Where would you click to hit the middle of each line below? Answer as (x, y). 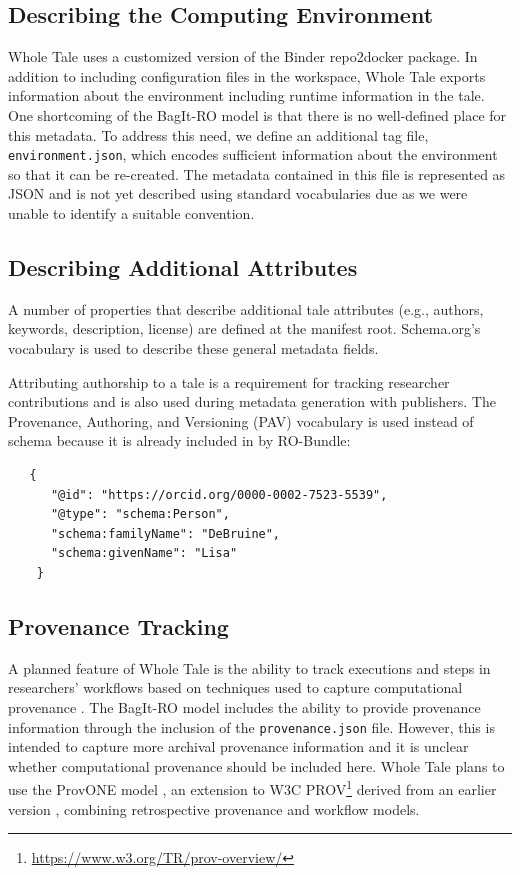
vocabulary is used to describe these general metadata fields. (193, 348)
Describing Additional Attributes (183, 267)
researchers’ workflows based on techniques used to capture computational (235, 687)
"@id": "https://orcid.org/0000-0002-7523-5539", (219, 494)
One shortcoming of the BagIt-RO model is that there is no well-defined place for (257, 114)
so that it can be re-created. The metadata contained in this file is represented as (257, 173)
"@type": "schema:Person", (140, 514)
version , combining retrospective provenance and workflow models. (214, 808)
